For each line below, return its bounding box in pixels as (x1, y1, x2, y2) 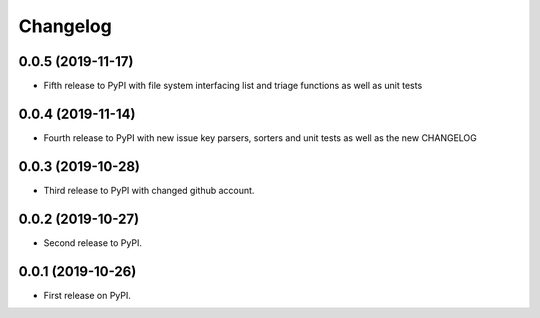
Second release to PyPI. (43, 236, 142, 249)
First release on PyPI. (43, 289, 132, 301)
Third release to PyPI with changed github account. (43, 184, 255, 196)
